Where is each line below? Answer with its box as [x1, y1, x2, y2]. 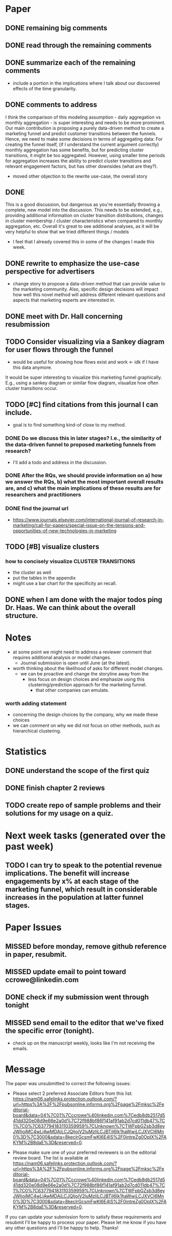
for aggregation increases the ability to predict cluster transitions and [5, 158, 151, 164]
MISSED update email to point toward [5, 967, 126, 976]
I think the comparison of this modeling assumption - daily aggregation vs [5, 114, 161, 120]
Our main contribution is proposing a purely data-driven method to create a [5, 125, 164, 131]
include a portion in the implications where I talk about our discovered [12, 80, 160, 86]
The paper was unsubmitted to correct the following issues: [5, 1080, 131, 1087]
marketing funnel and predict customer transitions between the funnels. [5, 130, 157, 137]
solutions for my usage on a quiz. [5, 809, 114, 818]
